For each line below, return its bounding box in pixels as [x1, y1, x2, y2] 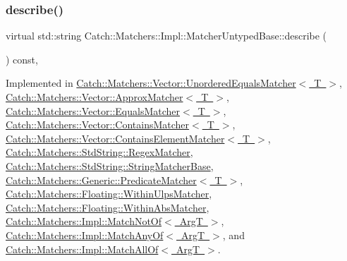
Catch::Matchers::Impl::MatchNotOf [6, 214, 162, 229]
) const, [6, 51, 38, 66]
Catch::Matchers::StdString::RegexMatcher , [6, 145, 193, 159]
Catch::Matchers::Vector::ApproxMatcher [6, 90, 183, 104]
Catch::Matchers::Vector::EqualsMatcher [6, 103, 181, 118]
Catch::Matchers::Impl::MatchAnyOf [6, 227, 164, 242]
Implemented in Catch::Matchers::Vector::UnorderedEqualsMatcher [6, 75, 296, 90]
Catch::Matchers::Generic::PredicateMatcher [6, 172, 197, 187]
